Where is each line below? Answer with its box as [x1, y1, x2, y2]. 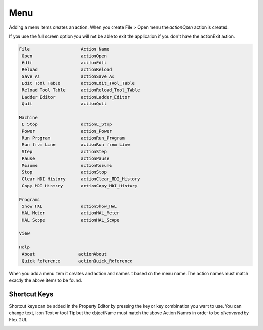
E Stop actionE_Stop [22, 122, 112, 127]
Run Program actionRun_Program [22, 135, 125, 141]
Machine [19, 115, 38, 120]
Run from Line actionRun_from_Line [22, 142, 130, 147]
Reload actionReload [22, 67, 112, 73]
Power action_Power [22, 128, 112, 134]
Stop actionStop [22, 169, 107, 175]
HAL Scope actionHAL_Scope [22, 217, 120, 223]
